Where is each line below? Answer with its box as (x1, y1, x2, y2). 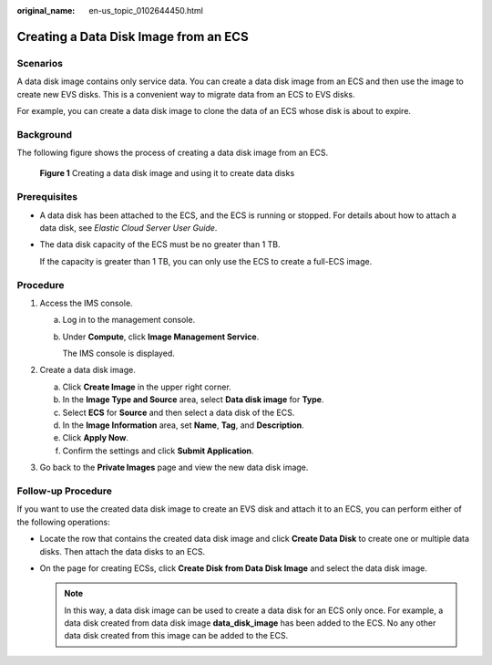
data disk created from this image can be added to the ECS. (64, 630, 289, 641)
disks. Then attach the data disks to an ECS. (39, 546, 205, 556)
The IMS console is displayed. (62, 348, 175, 359)
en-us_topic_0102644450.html (88, 5, 204, 16)
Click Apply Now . (62, 432, 129, 443)
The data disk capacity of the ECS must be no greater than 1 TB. (39, 239, 282, 250)
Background (16, 128, 73, 140)
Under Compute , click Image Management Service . (62, 331, 260, 342)
